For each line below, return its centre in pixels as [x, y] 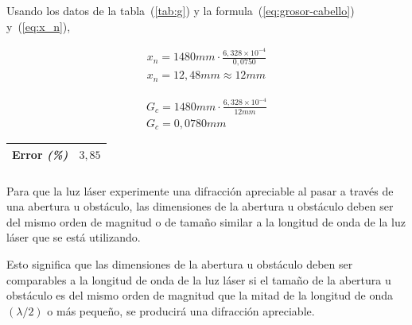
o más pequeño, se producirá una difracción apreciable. [181, 310]
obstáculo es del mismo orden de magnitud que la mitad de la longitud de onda [200, 295]
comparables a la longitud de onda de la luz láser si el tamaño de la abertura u [199, 279]
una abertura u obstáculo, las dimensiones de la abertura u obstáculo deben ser [200, 206]
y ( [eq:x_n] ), [39, 26]
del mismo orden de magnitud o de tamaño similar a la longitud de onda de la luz [206, 221]
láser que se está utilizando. [74, 237]
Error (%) [40, 154]
